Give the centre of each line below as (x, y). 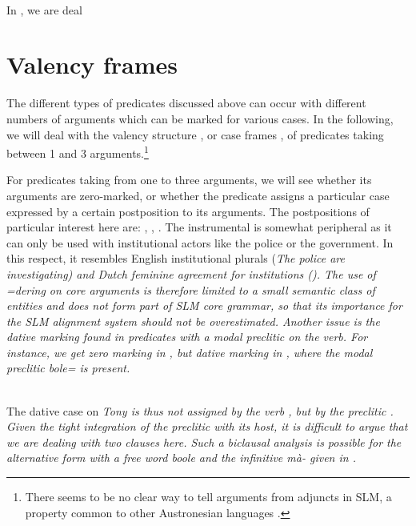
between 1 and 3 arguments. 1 (78, 152)
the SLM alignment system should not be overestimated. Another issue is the (193, 321)
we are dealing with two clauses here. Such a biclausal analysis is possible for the (204, 442)
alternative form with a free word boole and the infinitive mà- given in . (181, 458)
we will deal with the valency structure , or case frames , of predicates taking (195, 134)
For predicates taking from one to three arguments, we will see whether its (189, 180)
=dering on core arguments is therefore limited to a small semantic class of (191, 289)
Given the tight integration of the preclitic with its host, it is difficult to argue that (207, 426)
